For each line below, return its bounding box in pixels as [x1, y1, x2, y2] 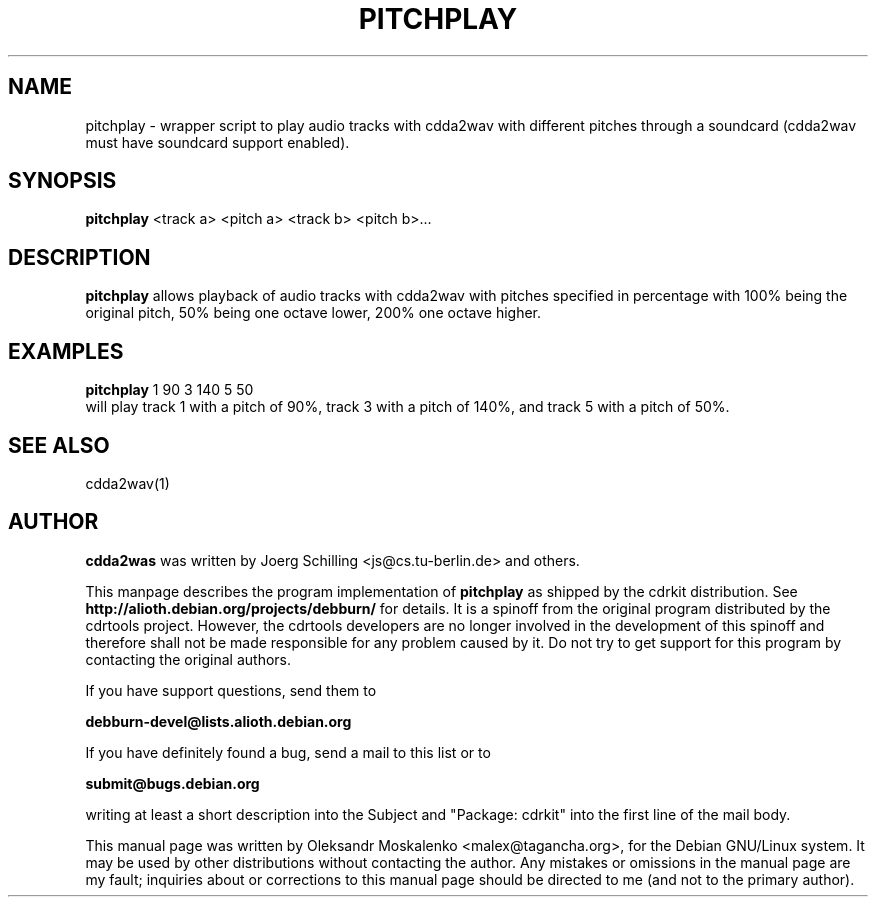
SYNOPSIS [8, 168, 117, 194]
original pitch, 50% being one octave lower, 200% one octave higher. [85, 304, 542, 322]
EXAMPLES [8, 338, 124, 364]
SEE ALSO [8, 432, 110, 458]
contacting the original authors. [85, 650, 292, 668]
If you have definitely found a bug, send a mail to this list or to [85, 743, 491, 761]
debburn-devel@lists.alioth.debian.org [85, 712, 352, 730]
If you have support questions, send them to [85, 681, 377, 699]
